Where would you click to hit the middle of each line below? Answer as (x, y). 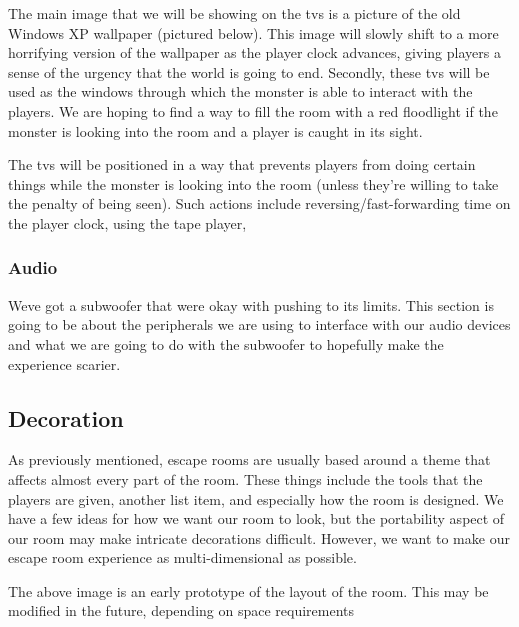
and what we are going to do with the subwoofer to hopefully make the (226, 343)
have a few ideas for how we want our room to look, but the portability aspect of (256, 518)
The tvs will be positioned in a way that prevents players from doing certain (242, 164)
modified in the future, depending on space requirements (181, 610)
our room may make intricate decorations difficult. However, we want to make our (259, 537)
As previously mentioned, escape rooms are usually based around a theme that (249, 459)
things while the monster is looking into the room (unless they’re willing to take (253, 183)
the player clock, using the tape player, (127, 222)
